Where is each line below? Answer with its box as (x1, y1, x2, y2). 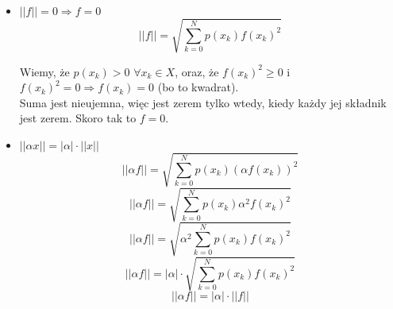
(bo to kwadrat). (157, 79, 239, 95)
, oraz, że (175, 63, 219, 79)
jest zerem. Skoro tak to (19, 110, 137, 126)
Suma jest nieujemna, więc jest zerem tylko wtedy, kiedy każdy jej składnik (19, 94, 387, 110)
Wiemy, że (19, 63, 70, 79)
